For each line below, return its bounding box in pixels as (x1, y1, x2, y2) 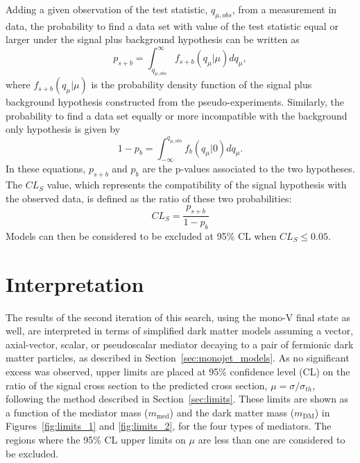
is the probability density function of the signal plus (91, 77, 312, 92)
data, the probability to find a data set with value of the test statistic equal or (6, 18, 338, 33)
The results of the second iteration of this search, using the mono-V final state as (6, 309, 350, 324)
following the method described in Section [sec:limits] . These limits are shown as (6, 391, 349, 406)
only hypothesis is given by (6, 122, 121, 136)
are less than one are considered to (198, 432, 345, 446)
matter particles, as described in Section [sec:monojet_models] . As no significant (6, 350, 350, 365)
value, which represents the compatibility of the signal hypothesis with (46, 177, 347, 192)
